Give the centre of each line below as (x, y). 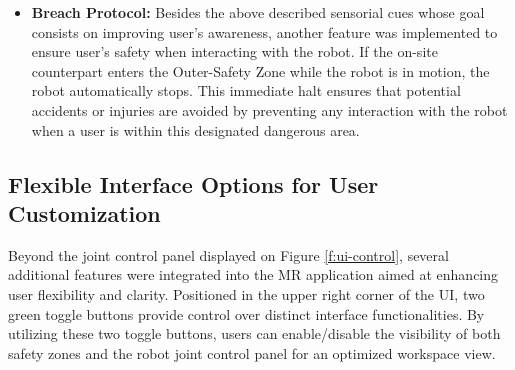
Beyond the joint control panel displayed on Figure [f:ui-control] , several (228, 254)
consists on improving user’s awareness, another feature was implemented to (264, 31)
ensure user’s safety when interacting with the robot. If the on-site (234, 51)
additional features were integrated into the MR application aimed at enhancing (253, 274)
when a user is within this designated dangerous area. (195, 129)
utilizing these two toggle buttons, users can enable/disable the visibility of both (254, 333)
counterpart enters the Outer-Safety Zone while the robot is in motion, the (260, 70)
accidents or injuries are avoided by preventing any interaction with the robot (269, 109)
